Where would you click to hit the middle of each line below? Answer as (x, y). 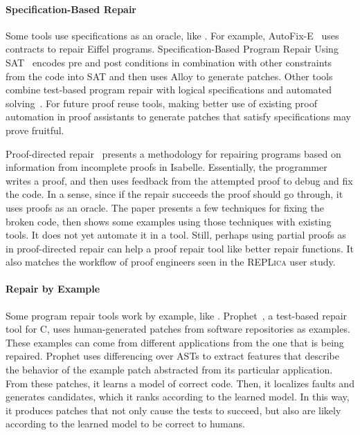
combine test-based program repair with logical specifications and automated (169, 90)
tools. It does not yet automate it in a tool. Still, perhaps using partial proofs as (176, 235)
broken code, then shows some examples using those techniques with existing (169, 221)
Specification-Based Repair (71, 9)
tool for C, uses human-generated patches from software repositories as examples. (178, 329)
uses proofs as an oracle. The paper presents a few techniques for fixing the (165, 207)
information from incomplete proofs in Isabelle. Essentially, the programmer (166, 167)
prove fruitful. (35, 130)
